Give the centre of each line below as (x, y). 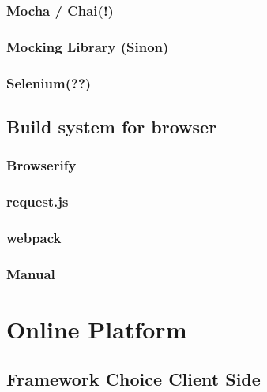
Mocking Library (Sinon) (88, 46)
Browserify (41, 165)
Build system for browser (112, 126)
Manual (31, 273)
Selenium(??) (49, 82)
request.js (38, 202)
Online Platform (97, 329)
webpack (34, 237)
